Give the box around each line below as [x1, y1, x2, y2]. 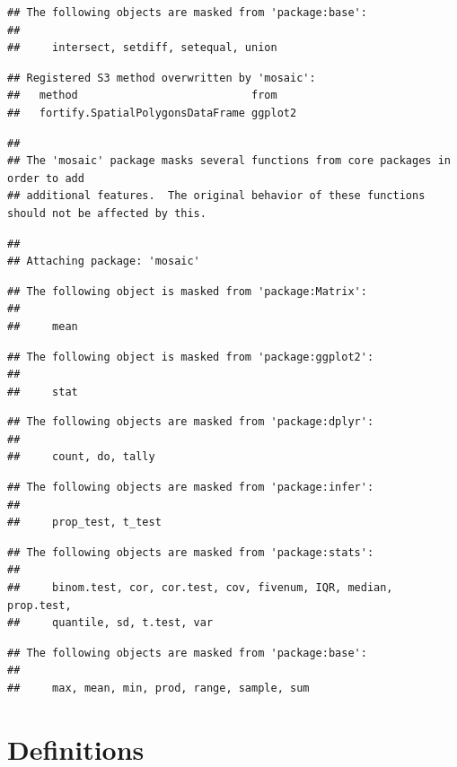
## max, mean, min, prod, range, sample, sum [7, 682, 310, 694]
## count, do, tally [7, 450, 155, 464]
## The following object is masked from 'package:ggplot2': [7, 350, 374, 363]
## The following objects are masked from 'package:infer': [7, 481, 374, 494]
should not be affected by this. [7, 206, 207, 220]
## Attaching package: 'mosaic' [7, 255, 200, 268]
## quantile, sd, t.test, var [7, 616, 214, 630]
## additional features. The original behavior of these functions [7, 189, 426, 203]
